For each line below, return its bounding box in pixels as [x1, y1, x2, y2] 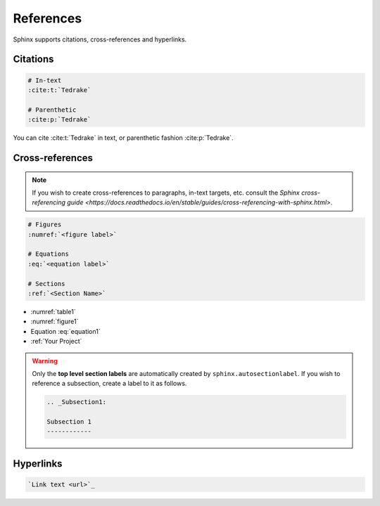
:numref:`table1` [30, 307, 77, 316]
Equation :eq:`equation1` [30, 327, 101, 335]
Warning [32, 356, 58, 365]
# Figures [27, 221, 62, 228]
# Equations [27, 250, 70, 258]
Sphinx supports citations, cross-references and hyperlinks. [13, 35, 187, 44]
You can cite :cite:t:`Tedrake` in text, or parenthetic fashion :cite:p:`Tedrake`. [13, 134, 234, 142]
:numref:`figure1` [30, 317, 79, 326]
